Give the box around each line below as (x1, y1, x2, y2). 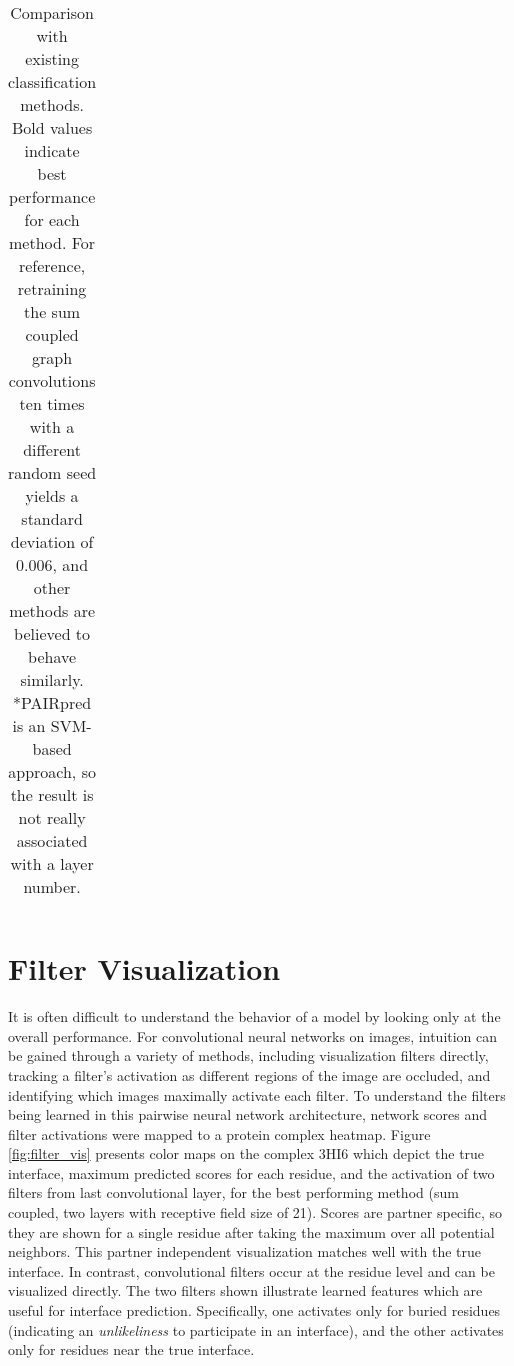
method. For (9, 231, 96, 254)
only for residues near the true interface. (8, 1339, 255, 1360)
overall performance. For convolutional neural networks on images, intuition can (8, 1025, 498, 1046)
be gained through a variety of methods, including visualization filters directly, (8, 1045, 489, 1066)
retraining (17, 277, 87, 300)
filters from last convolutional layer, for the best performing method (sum (8, 1182, 459, 1203)
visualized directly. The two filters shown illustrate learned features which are (8, 1280, 483, 1301)
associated (16, 829, 88, 852)
